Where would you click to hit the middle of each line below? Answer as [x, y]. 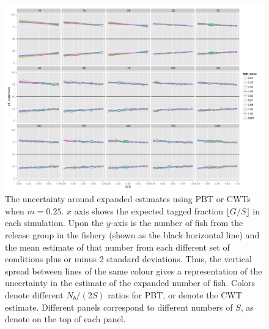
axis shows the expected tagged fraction [149, 210]
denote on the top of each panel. [65, 319]
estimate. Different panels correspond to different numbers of [119, 307]
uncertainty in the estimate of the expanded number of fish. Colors [130, 283]
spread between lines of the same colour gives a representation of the [134, 270]
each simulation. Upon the [54, 223]
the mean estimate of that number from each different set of [117, 247]
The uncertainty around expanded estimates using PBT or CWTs [128, 199]
